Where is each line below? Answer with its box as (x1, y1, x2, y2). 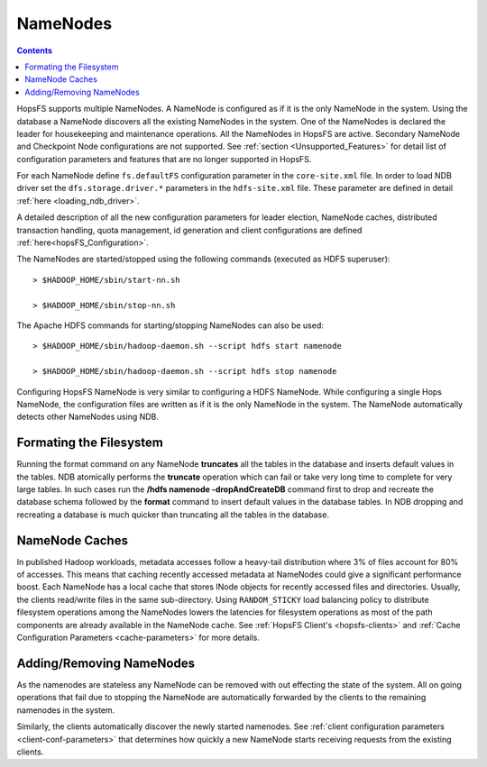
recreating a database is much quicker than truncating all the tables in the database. (16, 509, 329, 520)
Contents (16, 45, 53, 56)
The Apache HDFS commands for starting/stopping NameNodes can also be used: (16, 320, 324, 331)
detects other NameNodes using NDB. (16, 411, 160, 423)
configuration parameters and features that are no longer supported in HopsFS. (16, 153, 312, 164)
